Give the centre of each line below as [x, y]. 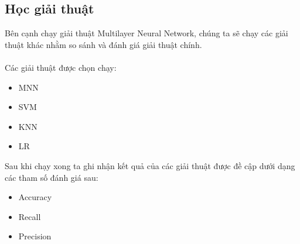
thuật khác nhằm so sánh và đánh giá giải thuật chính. [103, 44]
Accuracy [35, 197]
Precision [35, 236]
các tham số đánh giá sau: [52, 177]
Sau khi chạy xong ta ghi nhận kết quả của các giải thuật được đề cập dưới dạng [150, 165]
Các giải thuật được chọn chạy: [61, 67]
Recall [30, 216]
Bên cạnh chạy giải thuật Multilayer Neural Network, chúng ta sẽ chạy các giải [146, 33]
